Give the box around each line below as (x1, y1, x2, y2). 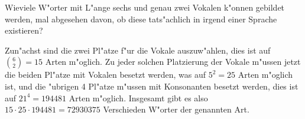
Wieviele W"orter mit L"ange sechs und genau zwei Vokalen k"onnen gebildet (5, 1, 285, 13)
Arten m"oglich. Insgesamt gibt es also (69, 91, 208, 104)
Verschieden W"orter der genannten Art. (103, 103, 249, 115)
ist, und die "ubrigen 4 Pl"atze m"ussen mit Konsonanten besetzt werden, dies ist (5, 80, 298, 92)
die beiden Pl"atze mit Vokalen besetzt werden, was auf (5, 68, 206, 81)
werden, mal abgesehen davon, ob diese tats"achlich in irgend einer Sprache (5, 12, 277, 25)
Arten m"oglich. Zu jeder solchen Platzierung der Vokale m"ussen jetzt (45, 55, 301, 68)
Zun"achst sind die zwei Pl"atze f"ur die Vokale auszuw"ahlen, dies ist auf (5, 44, 271, 56)
